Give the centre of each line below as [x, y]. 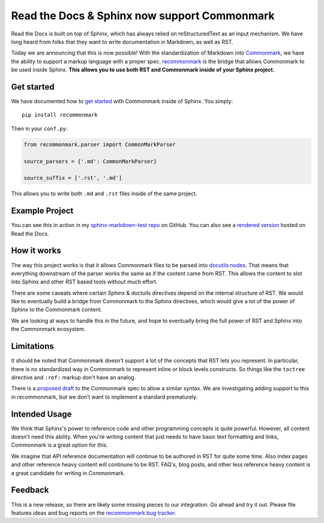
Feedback [30, 490]
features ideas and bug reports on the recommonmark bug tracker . [94, 513]
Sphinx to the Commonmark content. [57, 310]
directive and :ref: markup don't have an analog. [73, 377]
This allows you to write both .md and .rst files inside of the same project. [104, 194]
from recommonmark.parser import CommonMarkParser [100, 144]
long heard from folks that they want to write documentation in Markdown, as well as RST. [122, 41]
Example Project [42, 211]
